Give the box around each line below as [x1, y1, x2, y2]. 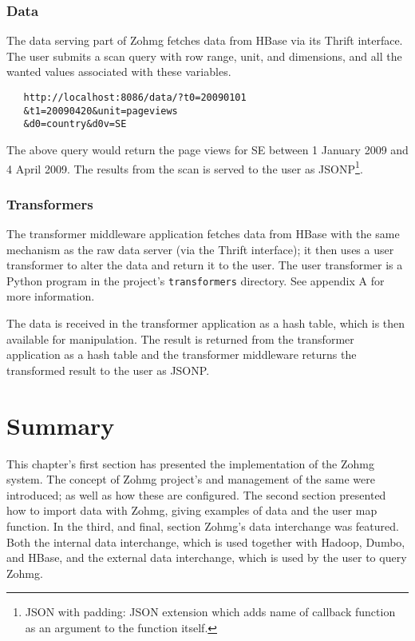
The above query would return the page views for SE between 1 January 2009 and [6, 141, 409, 157]
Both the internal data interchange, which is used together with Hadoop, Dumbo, [6, 533, 405, 550]
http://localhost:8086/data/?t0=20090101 [23, 92, 247, 103]
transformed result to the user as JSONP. [6, 361, 210, 378]
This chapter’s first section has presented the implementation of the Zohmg [6, 455, 374, 472]
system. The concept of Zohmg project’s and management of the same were [6, 471, 375, 488]
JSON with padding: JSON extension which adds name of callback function [25, 603, 396, 620]
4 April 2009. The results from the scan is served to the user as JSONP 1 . [6, 157, 363, 177]
